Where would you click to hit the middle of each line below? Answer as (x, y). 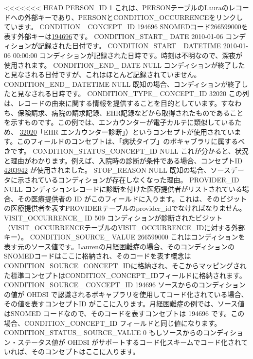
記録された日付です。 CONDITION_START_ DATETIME (129, 46)
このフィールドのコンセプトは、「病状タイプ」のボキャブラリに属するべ (131, 141)
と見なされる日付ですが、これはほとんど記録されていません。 (102, 74)
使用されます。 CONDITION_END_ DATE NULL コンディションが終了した (125, 65)
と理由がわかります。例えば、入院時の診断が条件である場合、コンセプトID (123, 160)
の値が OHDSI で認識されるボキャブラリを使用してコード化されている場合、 (126, 294)
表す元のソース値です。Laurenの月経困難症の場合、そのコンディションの (119, 246)
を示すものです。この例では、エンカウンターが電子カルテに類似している (119, 122)
